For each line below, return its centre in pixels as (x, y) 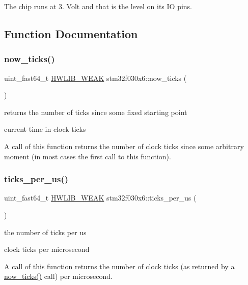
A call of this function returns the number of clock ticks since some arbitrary (124, 146)
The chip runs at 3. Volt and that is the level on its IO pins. (98, 6)
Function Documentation (71, 33)
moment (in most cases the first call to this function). (88, 156)
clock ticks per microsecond (47, 249)
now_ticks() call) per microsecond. (58, 276)
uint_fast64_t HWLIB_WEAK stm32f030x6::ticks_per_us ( (100, 198)
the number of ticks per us (45, 232)
